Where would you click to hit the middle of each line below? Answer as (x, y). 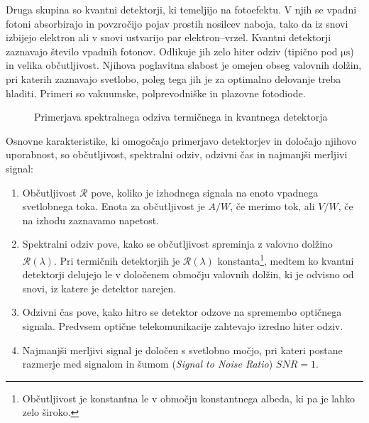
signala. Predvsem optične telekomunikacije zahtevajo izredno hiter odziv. (183, 325)
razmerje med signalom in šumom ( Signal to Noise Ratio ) (148, 364)
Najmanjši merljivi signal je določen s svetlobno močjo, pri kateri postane (182, 350)
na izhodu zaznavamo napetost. (90, 220)
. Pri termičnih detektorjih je (117, 260)
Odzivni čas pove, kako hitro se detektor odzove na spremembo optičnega (182, 312)
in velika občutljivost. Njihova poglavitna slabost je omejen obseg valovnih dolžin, (184, 65)
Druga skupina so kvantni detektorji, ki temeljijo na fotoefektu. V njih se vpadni (181, 9)
